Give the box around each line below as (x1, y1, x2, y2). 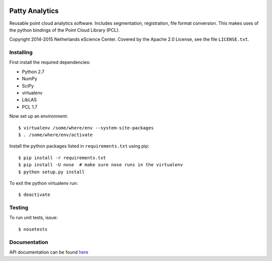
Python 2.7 (22, 69, 45, 75)
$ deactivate (18, 192, 50, 198)
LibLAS (22, 97, 37, 103)
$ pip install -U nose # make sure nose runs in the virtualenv (18, 162, 183, 168)
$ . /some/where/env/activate (18, 132, 93, 138)
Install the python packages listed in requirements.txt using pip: (9, 143, 150, 149)
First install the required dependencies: (9, 59, 91, 66)
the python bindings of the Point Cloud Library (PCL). (9, 27, 120, 33)
